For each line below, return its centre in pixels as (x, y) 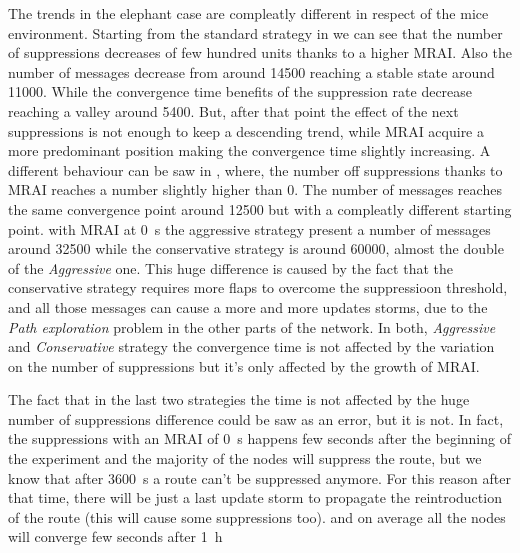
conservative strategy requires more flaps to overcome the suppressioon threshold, (258, 287)
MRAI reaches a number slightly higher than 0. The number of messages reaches (255, 189)
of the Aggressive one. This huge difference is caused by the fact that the (230, 267)
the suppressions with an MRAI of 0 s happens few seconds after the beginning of (259, 438)
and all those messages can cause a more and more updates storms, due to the (248, 306)
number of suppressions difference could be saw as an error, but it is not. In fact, (256, 418)
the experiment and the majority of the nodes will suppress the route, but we (245, 458)
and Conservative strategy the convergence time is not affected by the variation (251, 346)
